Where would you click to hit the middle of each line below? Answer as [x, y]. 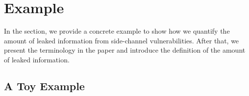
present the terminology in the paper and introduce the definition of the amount [125, 50]
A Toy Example [44, 86]
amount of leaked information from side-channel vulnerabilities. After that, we [122, 40]
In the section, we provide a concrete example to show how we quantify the [117, 31]
